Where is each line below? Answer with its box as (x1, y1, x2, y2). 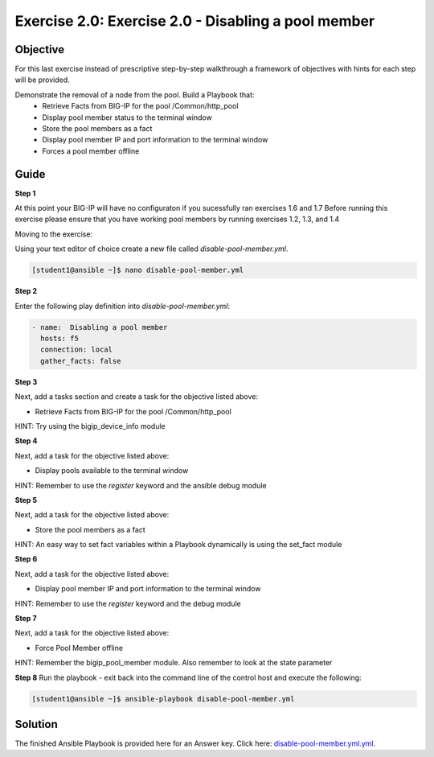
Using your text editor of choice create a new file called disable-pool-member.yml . (14, 244, 289, 253)
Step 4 (14, 436, 38, 446)
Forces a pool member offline (42, 146, 140, 156)
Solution (14, 717, 58, 731)
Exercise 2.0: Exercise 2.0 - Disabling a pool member (14, 12, 375, 30)
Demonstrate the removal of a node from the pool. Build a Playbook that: (14, 89, 255, 100)
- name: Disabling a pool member (31, 323, 168, 331)
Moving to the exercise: (14, 229, 92, 239)
